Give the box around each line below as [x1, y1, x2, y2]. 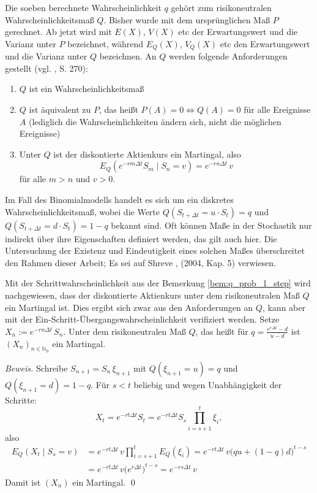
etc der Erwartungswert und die [178, 25, 298, 38]
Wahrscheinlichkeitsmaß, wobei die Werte [5, 205, 160, 218]
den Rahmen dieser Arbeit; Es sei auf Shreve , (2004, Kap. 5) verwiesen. [5, 256, 277, 269]
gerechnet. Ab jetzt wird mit [5, 25, 112, 38]
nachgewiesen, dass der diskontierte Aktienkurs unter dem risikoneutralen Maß [5, 288, 300, 301]
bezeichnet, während [67, 37, 144, 50]
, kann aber [262, 300, 305, 313]
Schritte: [5, 393, 37, 406]
